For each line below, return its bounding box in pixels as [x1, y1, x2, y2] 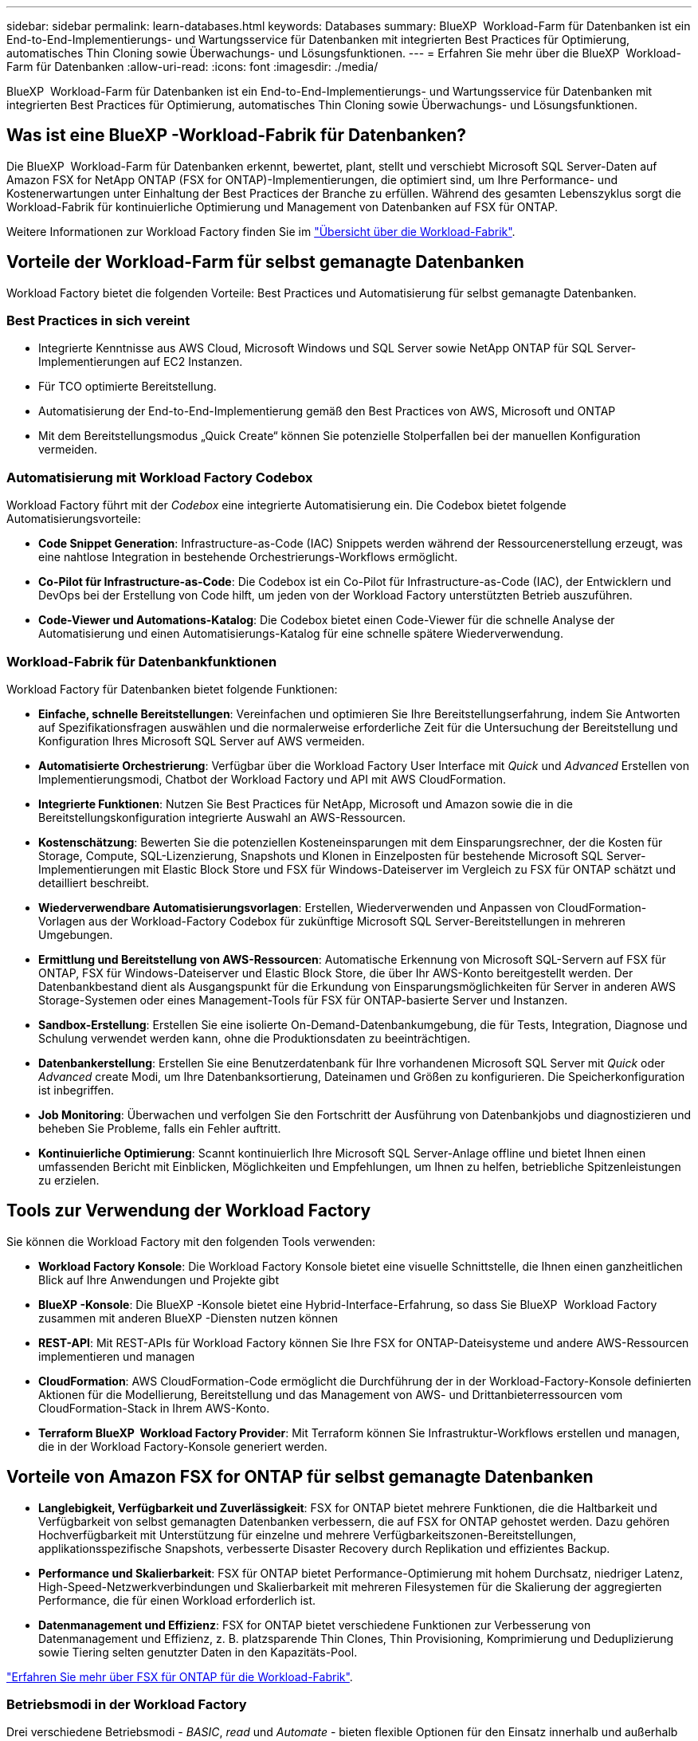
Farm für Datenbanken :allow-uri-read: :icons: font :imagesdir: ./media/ [6, 60, 378, 73]
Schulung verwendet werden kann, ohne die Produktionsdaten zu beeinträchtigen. [38, 1031, 471, 1045]
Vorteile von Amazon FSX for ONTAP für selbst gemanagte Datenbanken [6, 1467, 594, 1488]
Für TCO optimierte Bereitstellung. [38, 379, 217, 394]
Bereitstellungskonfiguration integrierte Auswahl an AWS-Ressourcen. [38, 810, 406, 824]
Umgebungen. [38, 927, 113, 941]
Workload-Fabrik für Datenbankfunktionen [6, 653, 277, 670]
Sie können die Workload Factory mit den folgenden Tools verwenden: [6, 1234, 375, 1248]
